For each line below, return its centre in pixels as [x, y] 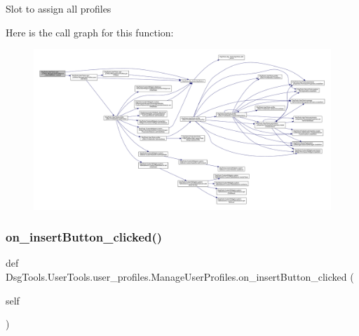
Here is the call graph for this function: [90, 32]
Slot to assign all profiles [59, 8]
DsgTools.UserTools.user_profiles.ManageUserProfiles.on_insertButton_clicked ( [180, 276]
